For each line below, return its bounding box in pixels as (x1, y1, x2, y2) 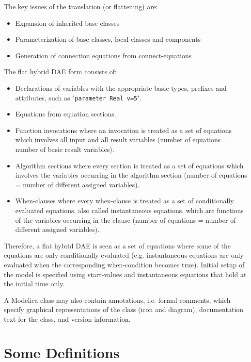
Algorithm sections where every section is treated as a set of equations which (15, 160, 244, 170)
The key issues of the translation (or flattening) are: (4, 1, 158, 11)
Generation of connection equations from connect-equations (15, 50, 192, 60)
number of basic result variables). (15, 144, 114, 154)
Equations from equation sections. (15, 109, 116, 119)
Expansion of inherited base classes (15, 17, 120, 28)
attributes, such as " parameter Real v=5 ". (15, 92, 142, 102)
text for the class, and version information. (4, 313, 131, 324)
